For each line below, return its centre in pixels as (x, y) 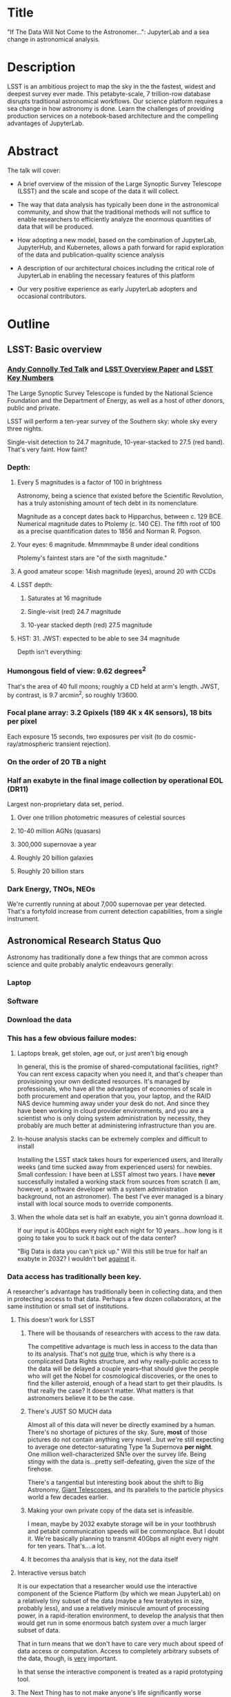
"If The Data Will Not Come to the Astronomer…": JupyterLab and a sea (108, 32)
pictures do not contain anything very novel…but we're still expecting (125, 1440)
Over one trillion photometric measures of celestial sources (101, 817)
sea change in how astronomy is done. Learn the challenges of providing (111, 108)
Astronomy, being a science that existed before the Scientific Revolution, (120, 496)
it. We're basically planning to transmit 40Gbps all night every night (123, 1539)
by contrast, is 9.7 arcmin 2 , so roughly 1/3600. (73, 694)
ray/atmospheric (30, 744)
